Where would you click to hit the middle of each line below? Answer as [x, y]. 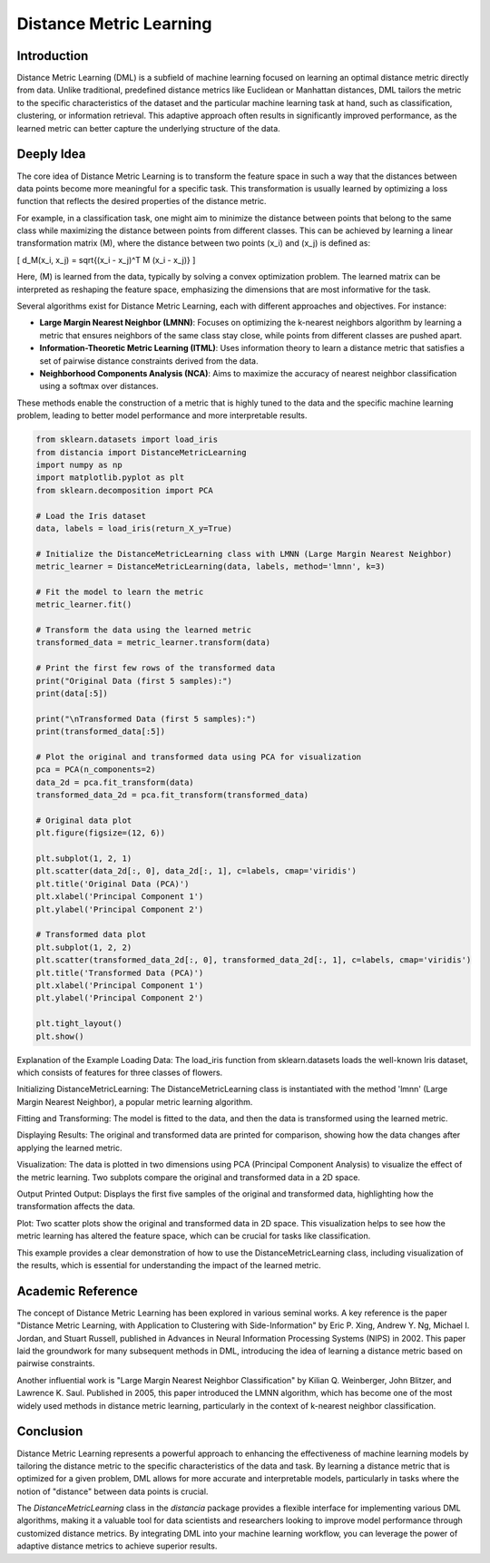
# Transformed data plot [91, 935]
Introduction [53, 56]
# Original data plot [84, 820]
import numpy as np [79, 464]
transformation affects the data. [76, 1206]
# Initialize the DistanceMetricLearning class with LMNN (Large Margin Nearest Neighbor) [244, 554]
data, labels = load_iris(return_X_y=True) [134, 528]
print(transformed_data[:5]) [101, 732]
